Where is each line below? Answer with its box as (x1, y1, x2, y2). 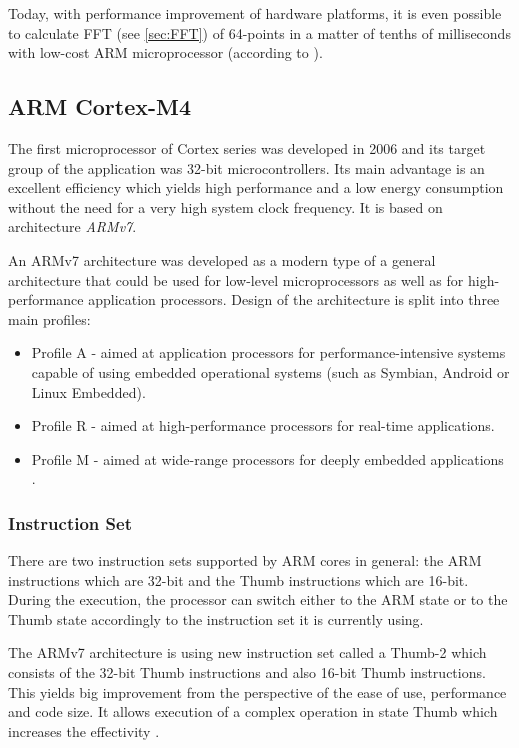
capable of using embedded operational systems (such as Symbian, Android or (31, 361, 510, 382)
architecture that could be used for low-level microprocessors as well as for (8, 269, 464, 290)
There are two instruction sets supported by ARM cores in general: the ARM (8, 550, 482, 571)
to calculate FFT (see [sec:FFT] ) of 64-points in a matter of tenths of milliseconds (8, 22, 511, 43)
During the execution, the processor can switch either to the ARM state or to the (8, 589, 508, 610)
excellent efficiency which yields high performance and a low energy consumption (8, 177, 504, 198)
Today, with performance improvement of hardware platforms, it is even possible (8, 3, 502, 23)
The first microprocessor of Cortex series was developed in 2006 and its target (8, 137, 486, 158)
